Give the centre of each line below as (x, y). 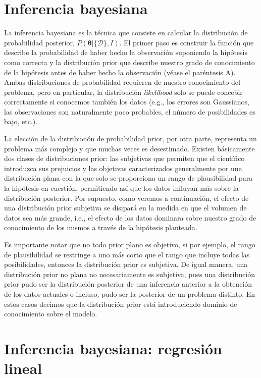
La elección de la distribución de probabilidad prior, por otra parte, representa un (130, 139)
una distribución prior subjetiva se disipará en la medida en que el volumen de (125, 208)
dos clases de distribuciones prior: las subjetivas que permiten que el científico (124, 158)
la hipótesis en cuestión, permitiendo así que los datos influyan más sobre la (121, 188)
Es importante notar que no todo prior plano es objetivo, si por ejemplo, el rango (130, 244)
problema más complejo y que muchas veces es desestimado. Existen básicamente (129, 148)
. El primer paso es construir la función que (187, 42)
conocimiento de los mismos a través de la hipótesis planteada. (101, 227)
